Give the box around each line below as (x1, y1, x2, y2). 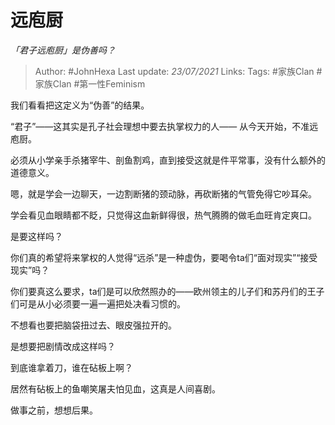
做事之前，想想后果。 (10, 404, 98, 416)
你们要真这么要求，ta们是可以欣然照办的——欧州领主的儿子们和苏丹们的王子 (10, 285, 325, 297)
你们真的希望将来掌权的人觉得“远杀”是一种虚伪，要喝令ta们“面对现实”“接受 (10, 251, 318, 263)
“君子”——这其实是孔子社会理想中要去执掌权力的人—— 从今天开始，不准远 (10, 120, 319, 132)
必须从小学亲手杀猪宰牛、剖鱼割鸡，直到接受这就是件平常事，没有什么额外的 (10, 154, 326, 166)
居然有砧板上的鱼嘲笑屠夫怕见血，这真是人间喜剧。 (10, 382, 221, 395)
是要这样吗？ (10, 230, 63, 242)
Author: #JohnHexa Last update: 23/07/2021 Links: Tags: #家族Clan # (34, 65, 323, 77)
